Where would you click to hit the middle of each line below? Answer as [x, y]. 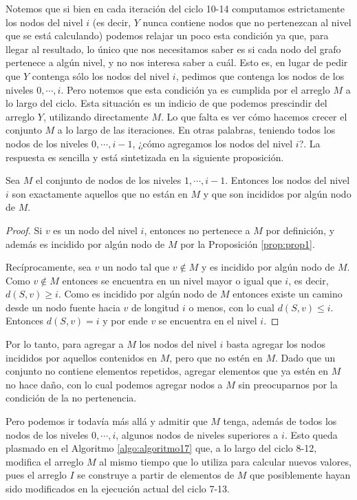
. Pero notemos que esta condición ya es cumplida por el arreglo [195, 89]
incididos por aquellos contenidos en [82, 357]
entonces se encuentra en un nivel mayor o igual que [172, 280]
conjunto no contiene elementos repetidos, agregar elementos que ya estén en [167, 371]
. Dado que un [305, 357]
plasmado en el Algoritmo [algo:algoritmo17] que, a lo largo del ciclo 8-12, [161, 448]
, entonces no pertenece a [197, 230]
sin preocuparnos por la [288, 384]
